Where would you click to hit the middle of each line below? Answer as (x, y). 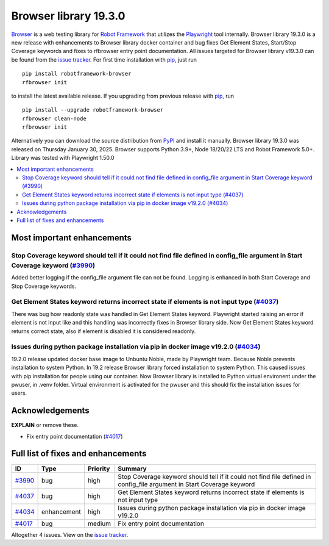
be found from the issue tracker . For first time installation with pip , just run (104, 59)
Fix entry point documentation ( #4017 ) (75, 436)
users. (19, 393)
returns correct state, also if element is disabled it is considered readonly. (104, 331)
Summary (132, 469)
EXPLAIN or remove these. (45, 425)
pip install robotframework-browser (77, 74)
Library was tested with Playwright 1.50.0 (63, 158)
